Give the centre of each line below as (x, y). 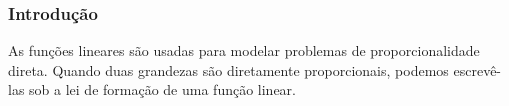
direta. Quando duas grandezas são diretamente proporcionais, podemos (228, 69)
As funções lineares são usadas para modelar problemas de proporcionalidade (244, 50)
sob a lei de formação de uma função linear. (162, 89)
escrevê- (477, 69)
